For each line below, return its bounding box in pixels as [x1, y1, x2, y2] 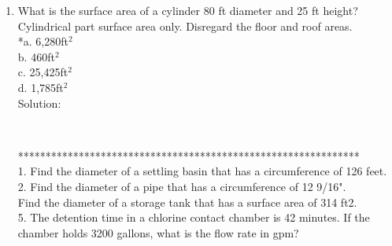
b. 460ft [17, 48, 55, 64]
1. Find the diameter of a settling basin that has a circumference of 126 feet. [17, 163, 387, 179]
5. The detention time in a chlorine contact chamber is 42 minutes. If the [17, 209, 370, 226]
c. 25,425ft [17, 64, 68, 80]
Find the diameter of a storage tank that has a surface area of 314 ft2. [17, 193, 357, 210]
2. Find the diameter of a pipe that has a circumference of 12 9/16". [17, 178, 346, 194]
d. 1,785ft [17, 79, 64, 95]
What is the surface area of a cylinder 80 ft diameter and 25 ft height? [17, 2, 358, 18]
